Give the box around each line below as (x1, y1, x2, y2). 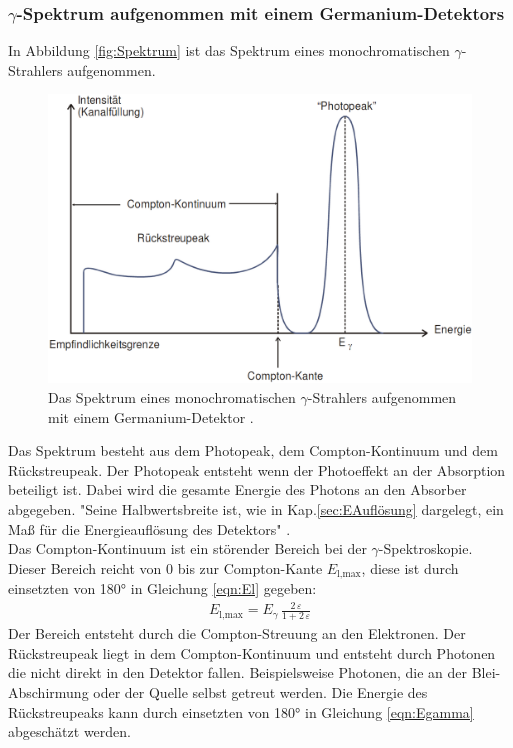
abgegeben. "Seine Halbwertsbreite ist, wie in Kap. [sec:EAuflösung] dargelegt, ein (8, 498, 504, 519)
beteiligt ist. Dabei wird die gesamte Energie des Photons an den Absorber (8, 479, 467, 500)
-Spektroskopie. (378, 538, 473, 559)
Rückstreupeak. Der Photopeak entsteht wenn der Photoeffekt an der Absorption (8, 459, 506, 480)
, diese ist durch (361, 557, 459, 578)
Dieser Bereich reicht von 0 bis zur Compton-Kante (8, 557, 323, 578)
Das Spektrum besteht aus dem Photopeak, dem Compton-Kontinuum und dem (8, 440, 498, 461)
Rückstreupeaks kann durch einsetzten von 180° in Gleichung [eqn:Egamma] (8, 701, 474, 722)
